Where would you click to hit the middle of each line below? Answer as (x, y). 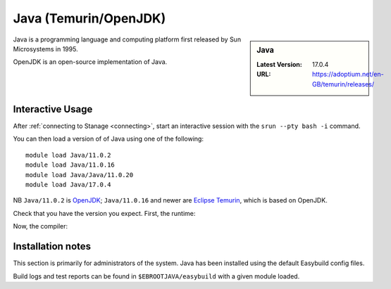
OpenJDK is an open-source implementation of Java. (90, 62)
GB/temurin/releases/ (343, 84)
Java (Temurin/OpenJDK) (89, 18)
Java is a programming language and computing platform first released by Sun (127, 39)
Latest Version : (279, 64)
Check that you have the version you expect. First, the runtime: (104, 213)
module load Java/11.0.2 (68, 155)
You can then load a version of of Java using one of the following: (108, 139)
